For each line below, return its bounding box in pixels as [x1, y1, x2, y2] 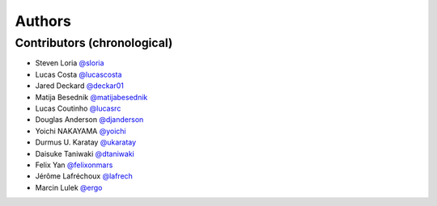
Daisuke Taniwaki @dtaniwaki [35, 149, 135, 158]
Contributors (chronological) [15, 36, 173, 50]
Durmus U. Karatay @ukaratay [35, 137, 137, 147]
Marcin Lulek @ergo [35, 183, 103, 192]
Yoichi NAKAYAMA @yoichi [35, 126, 127, 136]
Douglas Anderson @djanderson [35, 115, 144, 124]
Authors [15, 12, 72, 30]
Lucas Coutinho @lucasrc [35, 103, 121, 113]
